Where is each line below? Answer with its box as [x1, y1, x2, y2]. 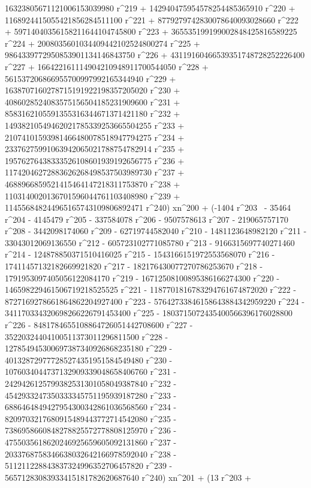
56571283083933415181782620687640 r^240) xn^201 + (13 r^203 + [5, 471, 252, 483]
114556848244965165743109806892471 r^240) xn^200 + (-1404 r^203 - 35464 [5, 201, 291, 214]
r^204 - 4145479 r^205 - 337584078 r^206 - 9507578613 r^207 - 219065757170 [5, 213, 289, 225]
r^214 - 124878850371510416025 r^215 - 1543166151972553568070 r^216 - [5, 248, 275, 260]
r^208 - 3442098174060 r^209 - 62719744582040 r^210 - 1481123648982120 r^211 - [5, 225, 307, 237]
